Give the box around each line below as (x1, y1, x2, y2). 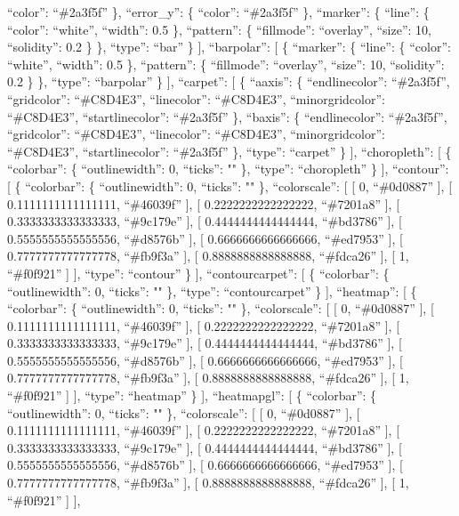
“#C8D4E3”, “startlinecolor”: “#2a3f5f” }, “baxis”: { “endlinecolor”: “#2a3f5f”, (7, 107, 447, 125)
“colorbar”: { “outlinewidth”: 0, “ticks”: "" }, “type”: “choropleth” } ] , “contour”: (7, 159, 449, 178)
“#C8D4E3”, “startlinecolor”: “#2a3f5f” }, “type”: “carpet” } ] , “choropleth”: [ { (7, 141, 452, 160)
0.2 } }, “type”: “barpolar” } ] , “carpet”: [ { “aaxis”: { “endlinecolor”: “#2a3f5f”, (7, 72, 450, 91)
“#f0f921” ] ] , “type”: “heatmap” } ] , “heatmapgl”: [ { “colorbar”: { (7, 386, 377, 405)
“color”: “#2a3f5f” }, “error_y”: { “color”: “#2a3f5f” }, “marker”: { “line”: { (7, 3, 430, 20)
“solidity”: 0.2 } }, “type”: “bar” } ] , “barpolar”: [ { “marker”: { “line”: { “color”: (7, 37, 451, 56)
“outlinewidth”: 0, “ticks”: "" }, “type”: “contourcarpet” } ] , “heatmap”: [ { (7, 281, 417, 300)
